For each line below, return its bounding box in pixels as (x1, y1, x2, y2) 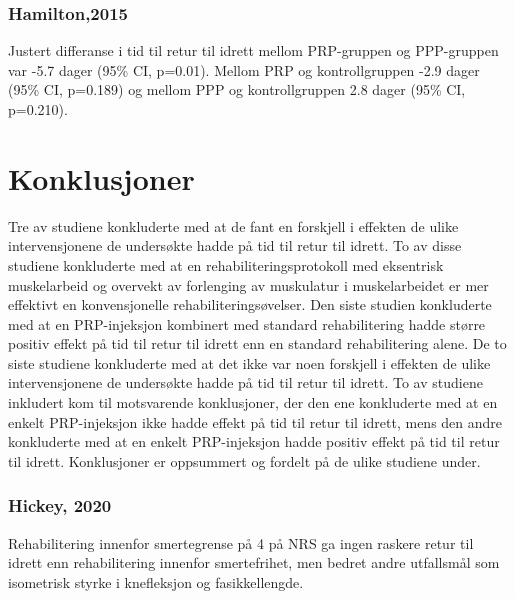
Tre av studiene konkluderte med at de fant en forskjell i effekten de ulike (8, 215, 459, 236)
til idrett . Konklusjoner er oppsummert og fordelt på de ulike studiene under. (8, 450, 481, 471)
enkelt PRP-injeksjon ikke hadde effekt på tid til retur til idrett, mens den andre (8, 411, 503, 432)
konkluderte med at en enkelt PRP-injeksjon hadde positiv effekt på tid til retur (8, 431, 500, 452)
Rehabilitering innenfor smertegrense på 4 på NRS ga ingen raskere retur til (8, 532, 474, 553)
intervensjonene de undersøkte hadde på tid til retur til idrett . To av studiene (8, 372, 483, 393)
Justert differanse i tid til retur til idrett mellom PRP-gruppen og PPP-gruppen (8, 40, 499, 61)
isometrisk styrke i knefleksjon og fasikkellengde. (8, 571, 304, 592)
